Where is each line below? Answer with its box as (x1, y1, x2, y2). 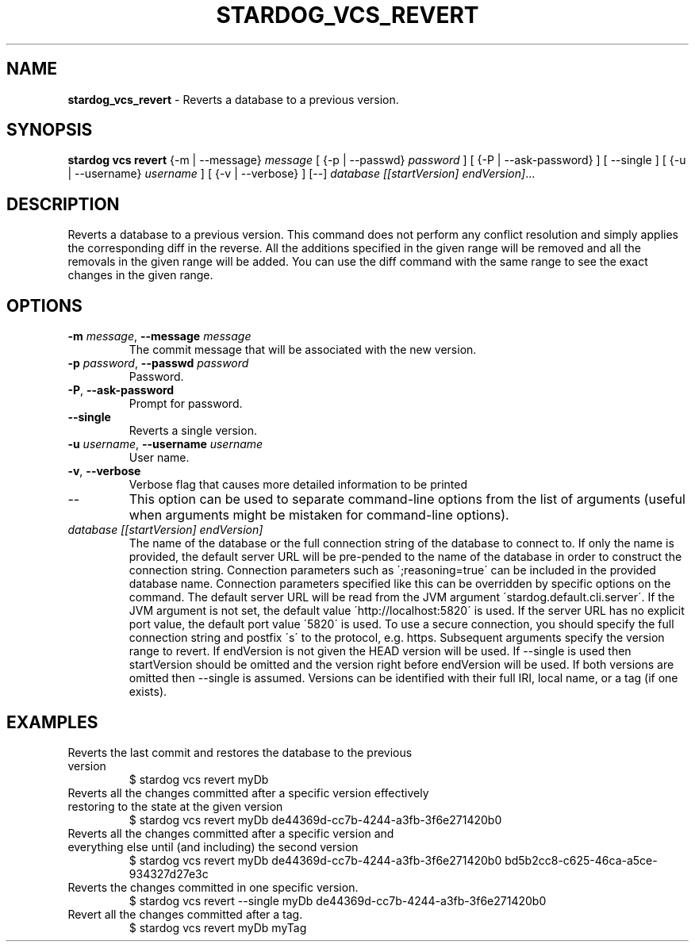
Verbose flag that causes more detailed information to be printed (129, 478, 467, 492)
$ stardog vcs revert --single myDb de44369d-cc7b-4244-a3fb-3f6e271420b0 (129, 893, 547, 908)
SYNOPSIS (6, 120, 93, 140)
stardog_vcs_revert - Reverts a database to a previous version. (67, 92, 399, 106)
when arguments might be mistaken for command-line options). (129, 507, 509, 524)
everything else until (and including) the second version (67, 839, 359, 854)
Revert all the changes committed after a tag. (67, 907, 303, 921)
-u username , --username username (67, 437, 263, 451)
